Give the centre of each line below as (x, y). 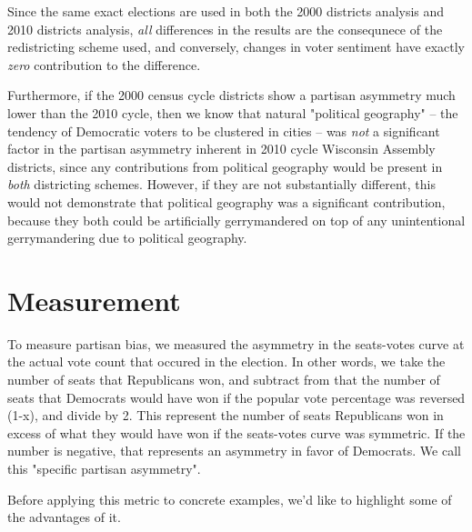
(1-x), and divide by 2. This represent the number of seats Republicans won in (226, 415)
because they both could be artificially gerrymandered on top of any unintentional (236, 220)
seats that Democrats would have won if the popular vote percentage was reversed (236, 397)
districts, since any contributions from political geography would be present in (225, 166)
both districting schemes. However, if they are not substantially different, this (221, 184)
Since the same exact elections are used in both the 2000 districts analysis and (226, 11)
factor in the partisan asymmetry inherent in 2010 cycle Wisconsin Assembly (221, 149)
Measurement (94, 300)
